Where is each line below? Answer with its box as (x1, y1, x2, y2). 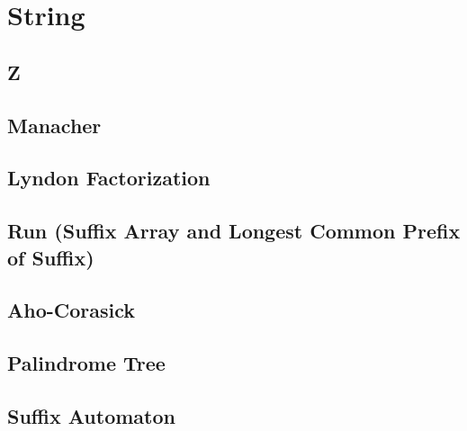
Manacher (7, 111, 102, 139)
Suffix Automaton (7, 401, 175, 429)
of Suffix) (7, 243, 94, 271)
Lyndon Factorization (7, 164, 211, 192)
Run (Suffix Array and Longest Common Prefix (7, 217, 461, 245)
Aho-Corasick (7, 296, 136, 324)
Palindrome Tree (7, 349, 166, 377)
